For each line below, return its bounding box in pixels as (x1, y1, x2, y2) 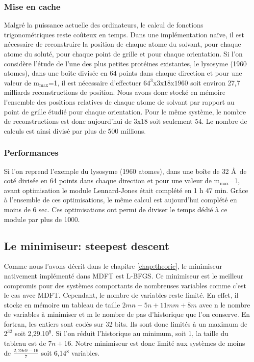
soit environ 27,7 (190, 77, 240, 87)
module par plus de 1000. (4, 214, 80, 224)
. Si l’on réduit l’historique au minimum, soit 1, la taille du (51, 328, 229, 338)
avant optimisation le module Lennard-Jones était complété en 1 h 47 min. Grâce (4, 185, 248, 195)
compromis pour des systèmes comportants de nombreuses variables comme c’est (4, 280, 246, 290)
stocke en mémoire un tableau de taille (4, 299, 120, 309)
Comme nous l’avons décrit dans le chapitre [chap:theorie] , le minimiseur (4, 261, 222, 271)
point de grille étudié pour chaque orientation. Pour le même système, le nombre (4, 106, 246, 116)
